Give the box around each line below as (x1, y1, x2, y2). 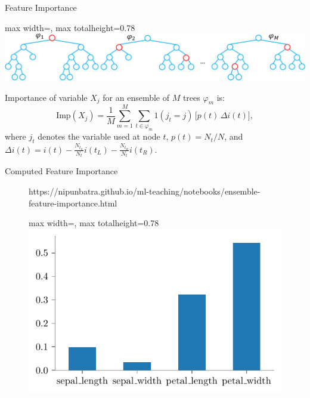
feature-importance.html (29, 196, 117, 209)
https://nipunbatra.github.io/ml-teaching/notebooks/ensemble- (29, 184, 261, 197)
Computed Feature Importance (5, 165, 118, 177)
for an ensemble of (103, 91, 170, 103)
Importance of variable (5, 91, 88, 103)
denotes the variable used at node (38, 130, 160, 143)
